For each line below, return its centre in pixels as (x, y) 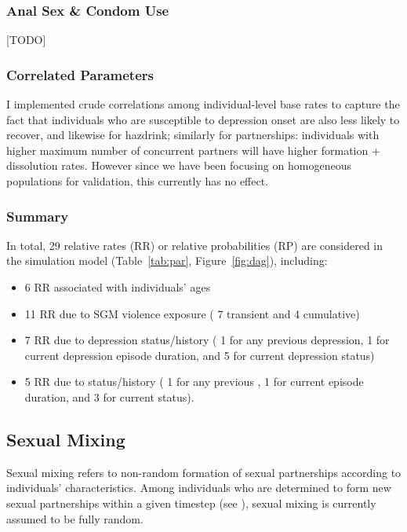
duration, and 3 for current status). (109, 396)
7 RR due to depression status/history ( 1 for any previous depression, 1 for (207, 340)
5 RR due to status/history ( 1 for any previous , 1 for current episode (194, 382)
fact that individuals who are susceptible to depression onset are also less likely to (203, 119)
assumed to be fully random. (75, 518)
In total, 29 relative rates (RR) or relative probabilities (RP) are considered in (195, 245)
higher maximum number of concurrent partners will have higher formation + (193, 150)
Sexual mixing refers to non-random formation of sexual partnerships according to (204, 472)
